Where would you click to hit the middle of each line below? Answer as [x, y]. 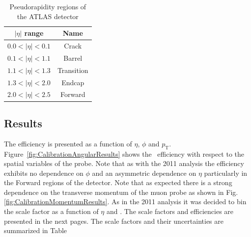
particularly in [226, 173]
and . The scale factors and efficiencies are [170, 211]
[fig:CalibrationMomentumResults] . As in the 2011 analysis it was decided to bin [125, 201]
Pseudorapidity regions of [48, 6]
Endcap [73, 82]
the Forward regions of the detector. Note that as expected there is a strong [118, 182]
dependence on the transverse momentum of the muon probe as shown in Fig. [121, 192]
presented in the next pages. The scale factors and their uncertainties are [114, 221]
